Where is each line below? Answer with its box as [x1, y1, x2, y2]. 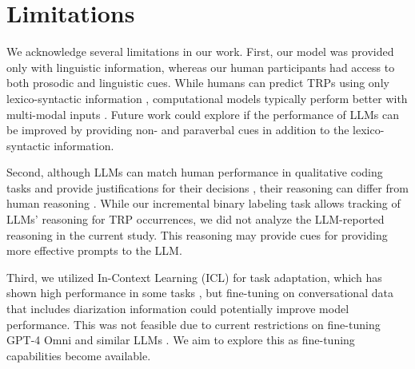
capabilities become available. [6, 347, 151, 363]
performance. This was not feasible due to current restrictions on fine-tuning [6, 315, 381, 332]
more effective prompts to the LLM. [6, 242, 182, 259]
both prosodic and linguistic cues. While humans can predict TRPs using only [6, 74, 389, 91]
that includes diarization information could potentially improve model [6, 300, 349, 317]
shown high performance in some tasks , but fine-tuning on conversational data [6, 284, 393, 301]
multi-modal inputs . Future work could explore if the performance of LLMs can [6, 105, 399, 122]
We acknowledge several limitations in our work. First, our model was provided [6, 43, 394, 60]
